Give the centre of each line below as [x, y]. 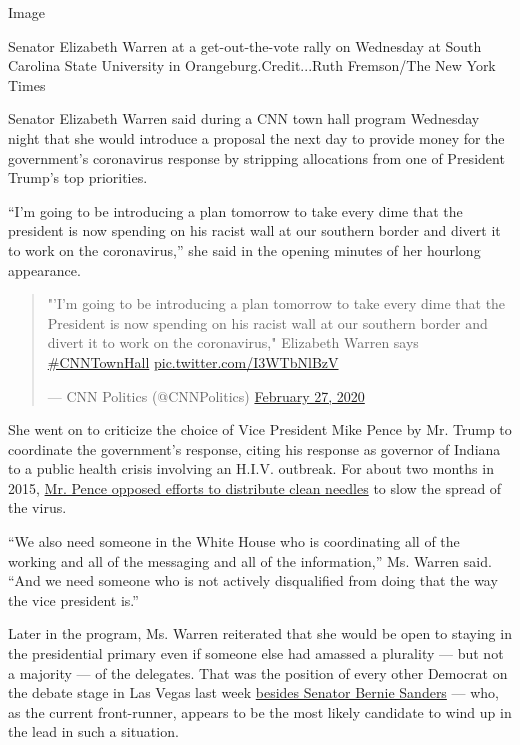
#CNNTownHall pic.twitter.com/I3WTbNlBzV [193, 361]
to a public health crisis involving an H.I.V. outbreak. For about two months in [251, 468]
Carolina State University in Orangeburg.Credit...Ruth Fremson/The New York [252, 65]
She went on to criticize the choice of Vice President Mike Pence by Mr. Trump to [260, 429]
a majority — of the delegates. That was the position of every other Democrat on [258, 672]
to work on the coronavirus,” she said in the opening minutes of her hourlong [244, 249]
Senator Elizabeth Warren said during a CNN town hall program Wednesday [244, 118]
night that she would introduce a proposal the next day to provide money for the [256, 137]
